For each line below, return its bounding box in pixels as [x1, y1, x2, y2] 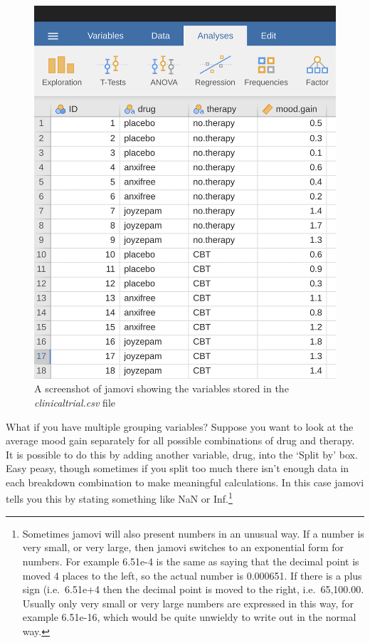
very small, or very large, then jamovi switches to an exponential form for [22, 540, 344, 555]
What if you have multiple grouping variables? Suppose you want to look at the [6, 419, 354, 434]
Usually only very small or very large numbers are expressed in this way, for [22, 595, 354, 610]
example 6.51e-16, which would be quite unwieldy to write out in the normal [22, 610, 356, 624]
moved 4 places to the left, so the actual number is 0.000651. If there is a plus [22, 568, 362, 582]
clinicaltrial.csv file [34, 394, 116, 409]
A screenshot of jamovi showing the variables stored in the [34, 381, 289, 396]
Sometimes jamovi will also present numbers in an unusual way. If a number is [22, 526, 364, 540]
